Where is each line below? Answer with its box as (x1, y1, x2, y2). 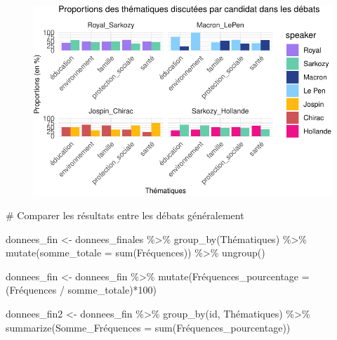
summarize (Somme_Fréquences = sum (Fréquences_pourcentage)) (6, 320, 291, 334)
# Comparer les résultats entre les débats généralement (6, 207, 244, 222)
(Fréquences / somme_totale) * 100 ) (6, 282, 157, 297)
